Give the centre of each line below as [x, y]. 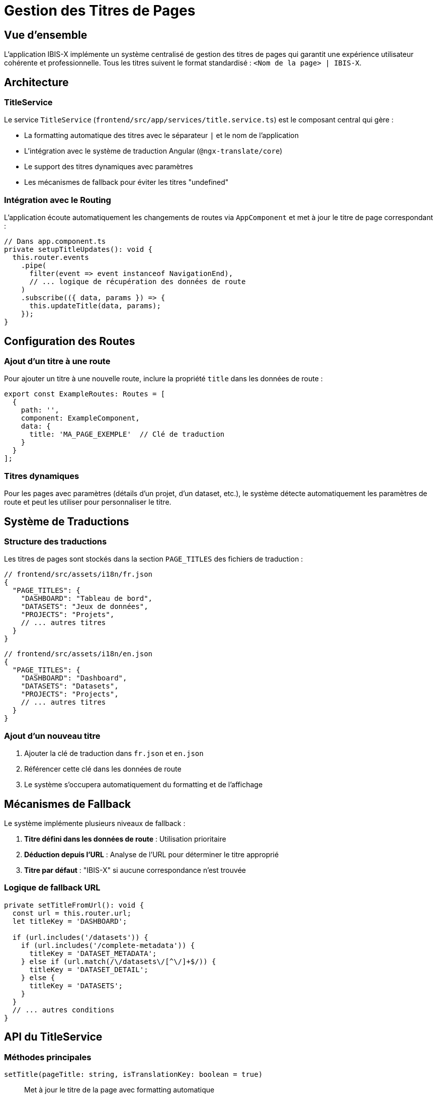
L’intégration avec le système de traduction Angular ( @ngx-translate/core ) [153, 151]
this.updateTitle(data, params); [95, 306]
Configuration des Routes [70, 341]
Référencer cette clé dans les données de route [103, 769]
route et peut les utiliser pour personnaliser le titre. [88, 502]
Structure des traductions [56, 541]
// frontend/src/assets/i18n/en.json [78, 654]
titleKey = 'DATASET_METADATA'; [93, 953]
